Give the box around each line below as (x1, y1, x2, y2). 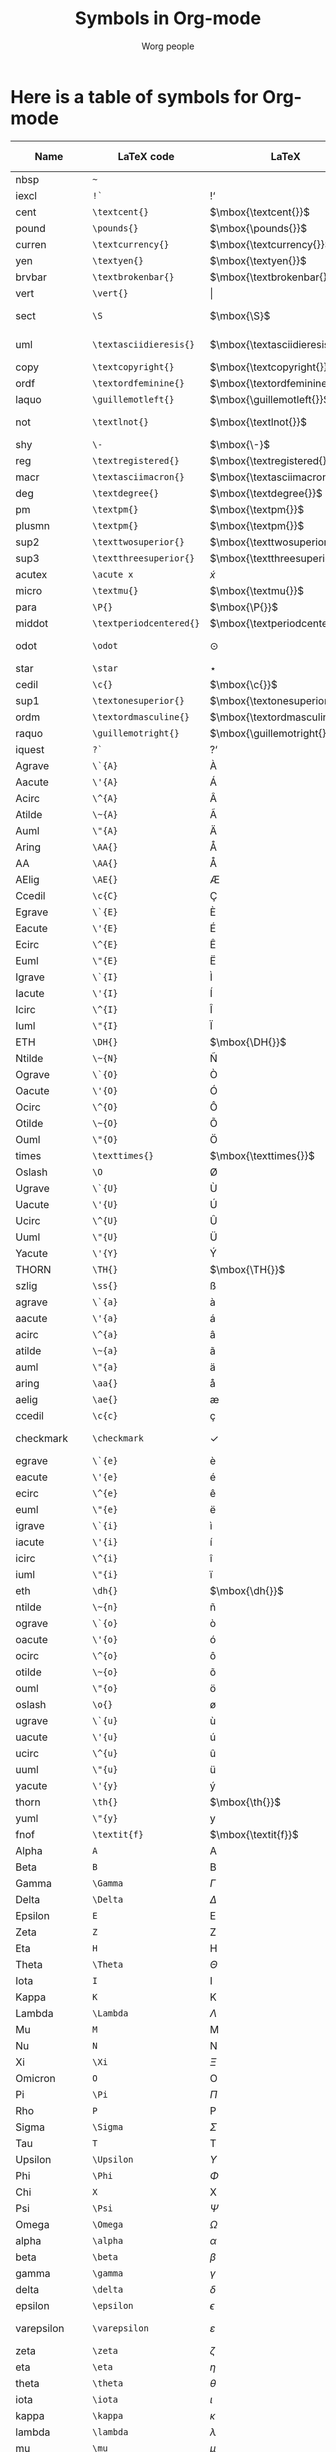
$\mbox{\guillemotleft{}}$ (209, 392, 330, 406)
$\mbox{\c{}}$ (209, 677, 278, 691)
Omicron (15, 2071, 57, 2085)
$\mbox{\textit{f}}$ (209, 1827, 299, 1841)
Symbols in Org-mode (74, 7, 262, 30)
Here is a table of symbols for (10, 85, 259, 108)
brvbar (15, 270, 48, 284)
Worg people (141, 40, 195, 52)
